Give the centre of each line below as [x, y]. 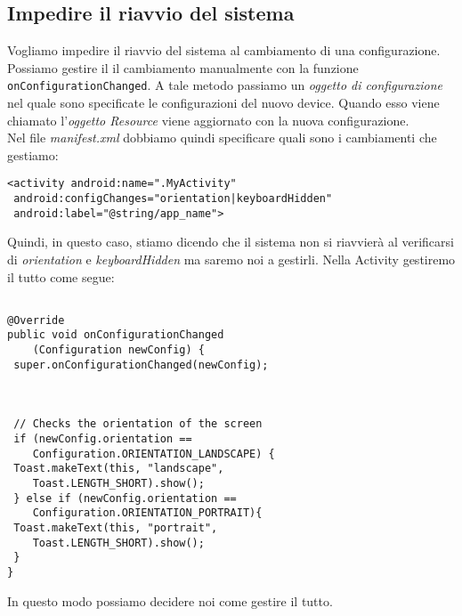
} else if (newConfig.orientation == [125, 498]
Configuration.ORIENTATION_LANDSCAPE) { [154, 454]
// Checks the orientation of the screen [138, 424]
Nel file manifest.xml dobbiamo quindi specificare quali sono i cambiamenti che [222, 138]
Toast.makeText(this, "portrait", [116, 528]
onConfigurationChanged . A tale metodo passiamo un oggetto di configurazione [225, 85]
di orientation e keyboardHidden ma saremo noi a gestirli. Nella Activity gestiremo [231, 259]
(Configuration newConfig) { [118, 350]
